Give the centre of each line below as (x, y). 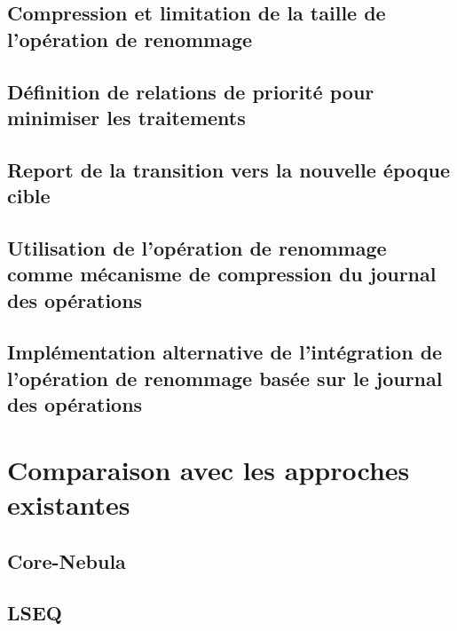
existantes (69, 505)
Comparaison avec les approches (209, 469)
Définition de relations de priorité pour (191, 91)
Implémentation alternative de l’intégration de (225, 352)
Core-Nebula (67, 560)
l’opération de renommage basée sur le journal (225, 378)
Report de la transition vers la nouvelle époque (228, 169)
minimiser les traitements (126, 117)
